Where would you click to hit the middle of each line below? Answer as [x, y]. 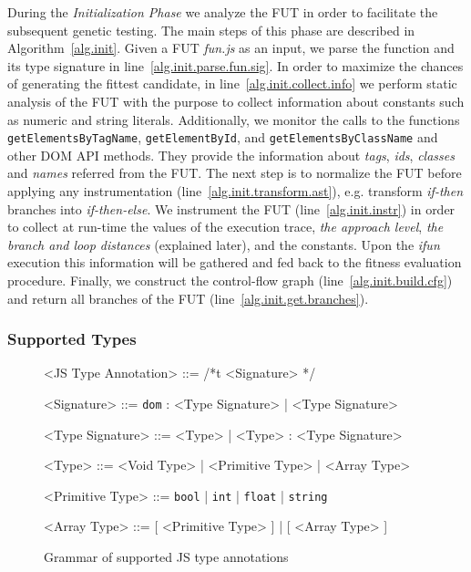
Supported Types [72, 339]
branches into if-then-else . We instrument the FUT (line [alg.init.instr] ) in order [231, 208]
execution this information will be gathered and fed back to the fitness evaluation [235, 262]
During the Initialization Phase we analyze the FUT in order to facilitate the [223, 12]
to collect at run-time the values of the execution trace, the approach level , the [225, 227]
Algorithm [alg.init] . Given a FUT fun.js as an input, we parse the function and [231, 48]
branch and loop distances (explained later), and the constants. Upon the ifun [224, 244]
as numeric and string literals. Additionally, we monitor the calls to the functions [234, 119]
